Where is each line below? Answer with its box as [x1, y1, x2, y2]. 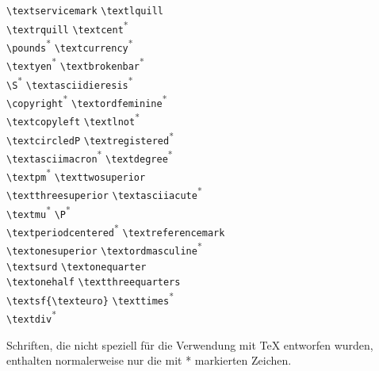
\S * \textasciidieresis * [6, 73, 133, 91]
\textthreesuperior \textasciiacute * [6, 184, 202, 202]
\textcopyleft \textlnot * [6, 110, 140, 128]
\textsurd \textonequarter [6, 261, 147, 273]
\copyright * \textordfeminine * [6, 91, 167, 109]
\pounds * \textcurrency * [6, 36, 133, 54]
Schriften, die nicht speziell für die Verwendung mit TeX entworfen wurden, [6, 336, 373, 353]
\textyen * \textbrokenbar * [6, 55, 144, 72]
